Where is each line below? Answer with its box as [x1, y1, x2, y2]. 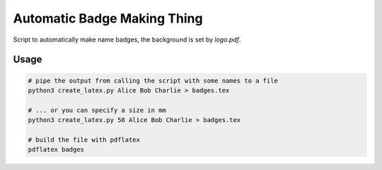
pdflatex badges [28, 145, 85, 154]
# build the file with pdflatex [28, 135, 141, 144]
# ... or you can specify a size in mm [28, 106, 166, 114]
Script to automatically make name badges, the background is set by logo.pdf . [13, 35, 241, 44]
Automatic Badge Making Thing [13, 11, 203, 26]
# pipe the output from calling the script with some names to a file [28, 76, 279, 85]
